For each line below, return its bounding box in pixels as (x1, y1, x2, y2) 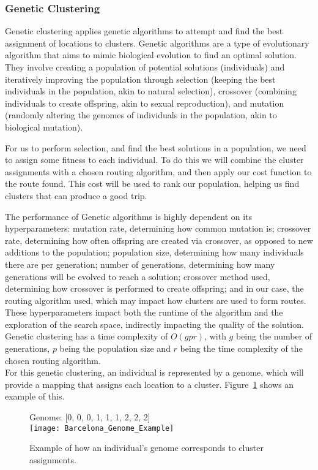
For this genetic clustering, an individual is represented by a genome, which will (5, 366, 304, 379)
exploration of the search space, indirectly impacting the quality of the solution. (5, 317, 304, 330)
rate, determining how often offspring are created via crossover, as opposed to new (5, 233, 313, 246)
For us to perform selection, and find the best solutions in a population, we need (5, 141, 306, 154)
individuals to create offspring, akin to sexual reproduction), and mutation (5, 96, 284, 109)
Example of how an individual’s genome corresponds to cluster (29, 441, 264, 454)
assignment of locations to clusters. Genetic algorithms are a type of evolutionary (5, 36, 309, 49)
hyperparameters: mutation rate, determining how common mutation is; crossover (5, 222, 311, 235)
